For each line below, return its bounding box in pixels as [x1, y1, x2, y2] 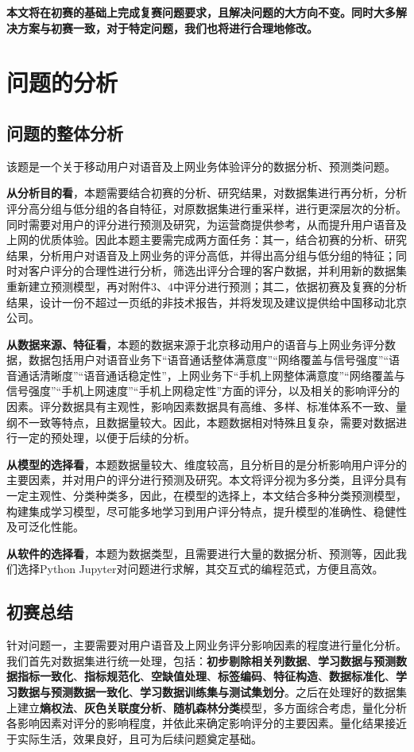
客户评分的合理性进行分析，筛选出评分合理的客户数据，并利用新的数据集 [28, 262, 407, 279]
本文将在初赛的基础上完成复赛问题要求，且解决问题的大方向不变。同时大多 [6, 4, 396, 20]
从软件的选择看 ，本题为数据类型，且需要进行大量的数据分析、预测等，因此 [6, 545, 396, 561]
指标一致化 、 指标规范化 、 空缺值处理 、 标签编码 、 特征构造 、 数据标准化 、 [17, 668, 396, 684]
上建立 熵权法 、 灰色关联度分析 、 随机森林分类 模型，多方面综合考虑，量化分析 [6, 699, 407, 715]
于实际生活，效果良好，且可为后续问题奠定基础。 [6, 730, 262, 746]
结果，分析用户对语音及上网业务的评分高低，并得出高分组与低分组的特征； [6, 246, 396, 263]
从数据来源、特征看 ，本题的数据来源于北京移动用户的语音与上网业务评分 [6, 335, 385, 352]
